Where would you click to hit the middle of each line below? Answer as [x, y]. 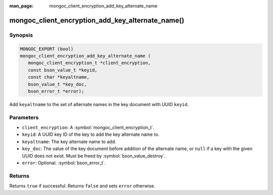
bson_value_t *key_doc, [57, 84]
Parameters [24, 117]
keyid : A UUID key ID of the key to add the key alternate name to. [91, 134]
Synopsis [21, 35]
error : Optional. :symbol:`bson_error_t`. [64, 163]
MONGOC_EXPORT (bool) [47, 49]
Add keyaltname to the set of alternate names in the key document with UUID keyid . [99, 104]
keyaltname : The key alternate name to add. [69, 141]
